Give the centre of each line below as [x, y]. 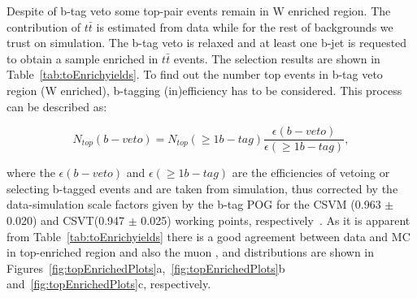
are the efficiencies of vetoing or [311, 173]
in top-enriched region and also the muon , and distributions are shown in [191, 252]
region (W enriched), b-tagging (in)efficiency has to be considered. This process [204, 90]
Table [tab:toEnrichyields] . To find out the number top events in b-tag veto [195, 74]
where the [31, 173]
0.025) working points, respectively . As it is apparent [276, 220]
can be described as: [57, 106]
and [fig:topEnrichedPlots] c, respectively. [109, 284]
